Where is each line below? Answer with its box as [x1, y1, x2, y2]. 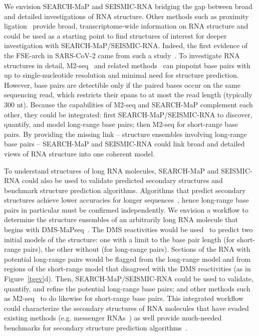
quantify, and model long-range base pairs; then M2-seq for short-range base [4, 119, 238, 129]
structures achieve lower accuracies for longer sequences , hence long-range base [4, 195, 249, 205]
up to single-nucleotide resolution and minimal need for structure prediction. [4, 70, 239, 80]
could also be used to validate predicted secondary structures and [22, 175, 223, 186]
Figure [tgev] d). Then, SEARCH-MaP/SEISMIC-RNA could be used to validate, [4, 273, 253, 284]
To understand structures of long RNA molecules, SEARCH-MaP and [4, 165, 219, 176]
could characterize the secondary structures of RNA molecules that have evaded [4, 302, 249, 313]
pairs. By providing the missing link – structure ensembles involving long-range [4, 128, 247, 139]
